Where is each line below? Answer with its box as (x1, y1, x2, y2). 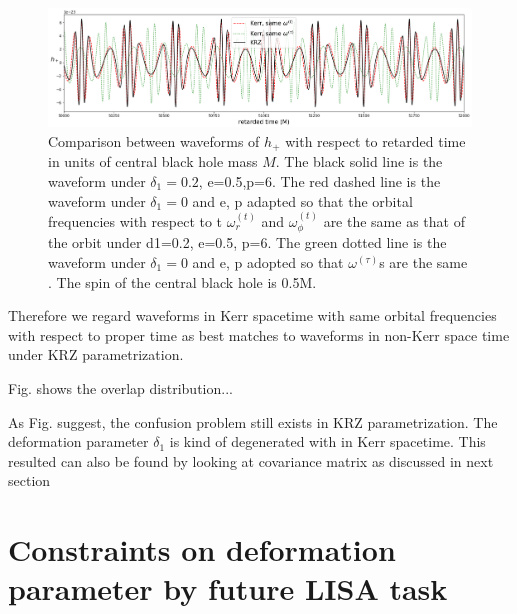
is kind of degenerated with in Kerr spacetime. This (169, 431, 486, 452)
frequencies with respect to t (48, 211, 223, 231)
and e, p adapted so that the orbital (192, 190, 413, 211)
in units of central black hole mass (48, 151, 258, 172)
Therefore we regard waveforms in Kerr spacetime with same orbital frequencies (8, 305, 497, 326)
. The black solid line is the (275, 151, 443, 172)
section (8, 470, 51, 491)
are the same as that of (323, 211, 465, 231)
